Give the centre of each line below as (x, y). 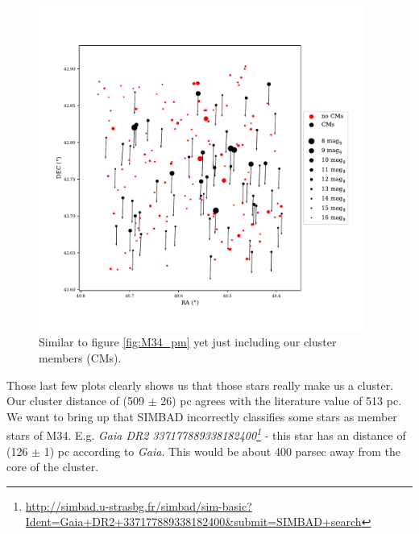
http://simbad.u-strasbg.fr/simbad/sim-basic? (139, 505)
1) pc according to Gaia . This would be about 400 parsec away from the (222, 451)
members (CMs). (80, 357)
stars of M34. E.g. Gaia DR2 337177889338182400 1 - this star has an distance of (206, 434)
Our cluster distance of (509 (75, 401)
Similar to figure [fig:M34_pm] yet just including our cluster (188, 342)
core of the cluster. (53, 467)
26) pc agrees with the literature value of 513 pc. (281, 401)
